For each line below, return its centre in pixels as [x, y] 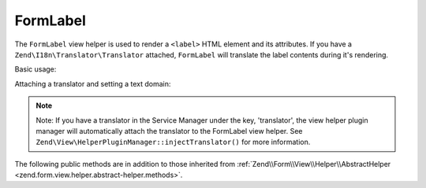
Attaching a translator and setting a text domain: [93, 83]
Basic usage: [35, 69]
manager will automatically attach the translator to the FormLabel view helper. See [169, 131]
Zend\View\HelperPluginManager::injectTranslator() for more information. [173, 142]
